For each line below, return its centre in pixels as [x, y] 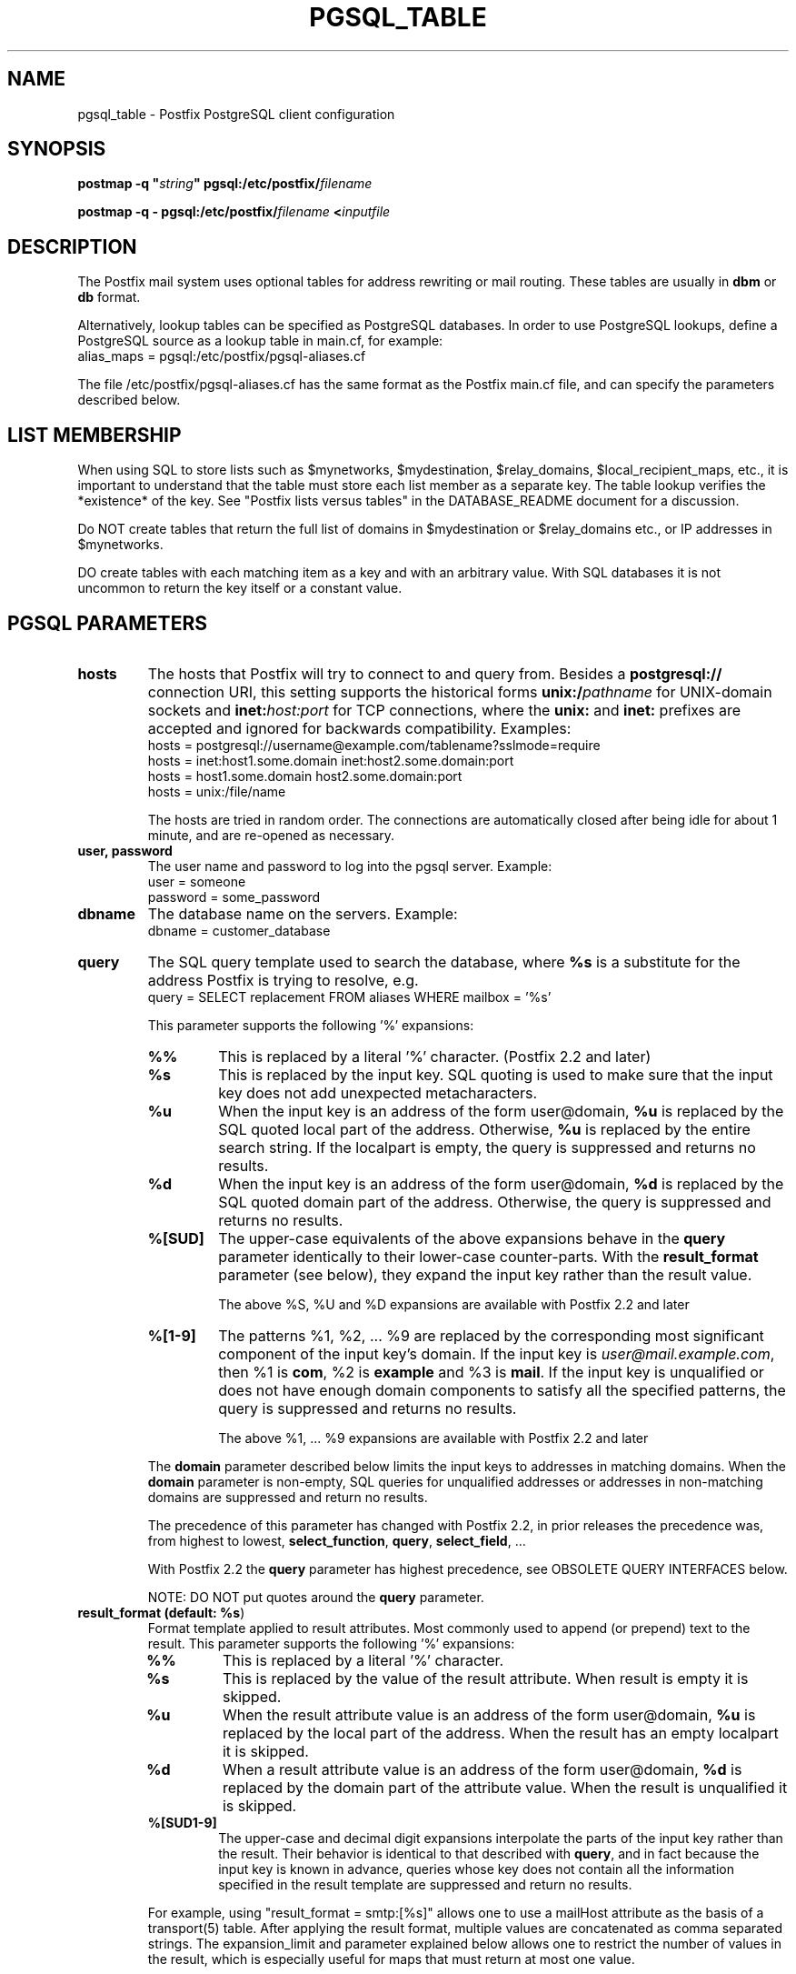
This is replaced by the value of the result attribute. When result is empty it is [485, 1678]
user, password [125, 850]
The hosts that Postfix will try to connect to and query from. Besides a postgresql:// [435, 673]
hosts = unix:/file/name [217, 791]
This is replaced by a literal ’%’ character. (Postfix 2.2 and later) [435, 1056]
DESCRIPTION [72, 246]
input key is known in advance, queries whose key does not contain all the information [476, 1869]
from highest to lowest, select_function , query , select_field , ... [337, 1540]
